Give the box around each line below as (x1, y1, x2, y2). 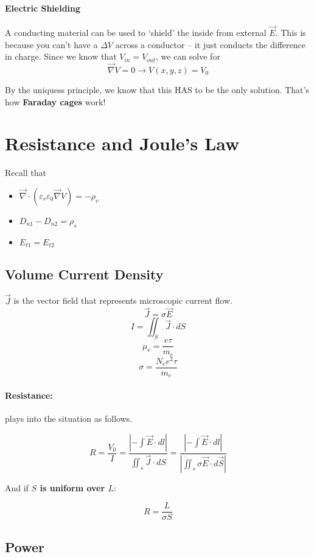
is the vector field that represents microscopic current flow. (13, 294, 232, 307)
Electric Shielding (5, 1, 81, 14)
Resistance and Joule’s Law (5, 131, 240, 156)
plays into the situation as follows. (5, 412, 133, 425)
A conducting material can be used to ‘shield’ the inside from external (5, 26, 267, 39)
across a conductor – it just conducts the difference (115, 38, 305, 51)
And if (5, 481, 29, 494)
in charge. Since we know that (5, 50, 117, 63)
